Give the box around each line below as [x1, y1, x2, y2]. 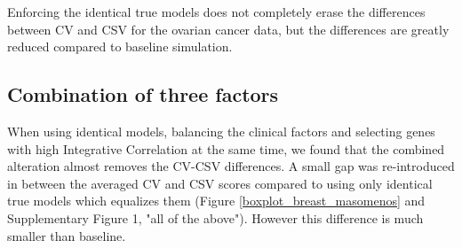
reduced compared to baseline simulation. [7, 37, 233, 56]
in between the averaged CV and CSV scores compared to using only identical [7, 174, 433, 192]
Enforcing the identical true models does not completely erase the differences [7, 3, 426, 20]
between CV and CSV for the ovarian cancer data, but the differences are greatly [7, 19, 450, 38]
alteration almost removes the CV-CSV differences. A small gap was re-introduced [7, 157, 455, 175]
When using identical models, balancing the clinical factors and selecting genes [7, 121, 435, 140]
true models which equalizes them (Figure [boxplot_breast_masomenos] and [7, 191, 426, 210]
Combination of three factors [7, 81, 279, 108]
